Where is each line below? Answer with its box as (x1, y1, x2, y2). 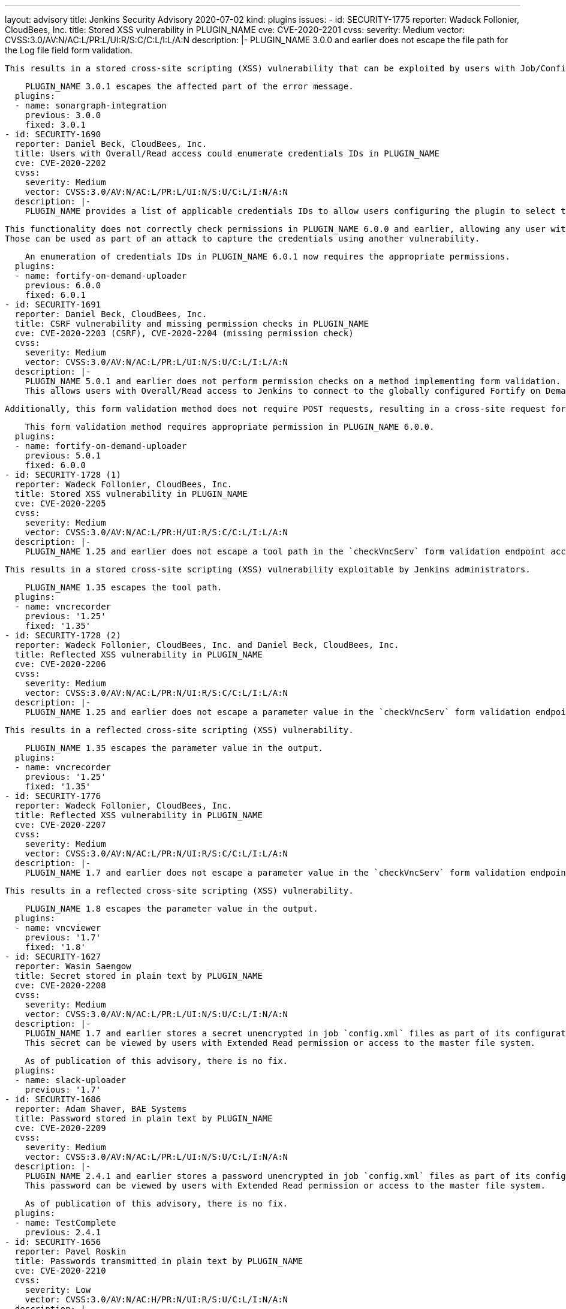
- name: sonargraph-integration (14, 101, 167, 110)
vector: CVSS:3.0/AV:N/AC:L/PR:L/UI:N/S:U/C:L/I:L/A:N (25, 357, 288, 367)
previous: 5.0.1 (25, 451, 101, 460)
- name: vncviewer (14, 923, 101, 933)
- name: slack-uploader (14, 1075, 127, 1085)
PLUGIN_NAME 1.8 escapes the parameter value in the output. (25, 904, 318, 913)
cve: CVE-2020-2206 (14, 659, 106, 669)
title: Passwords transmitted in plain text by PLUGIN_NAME (14, 1256, 303, 1266)
